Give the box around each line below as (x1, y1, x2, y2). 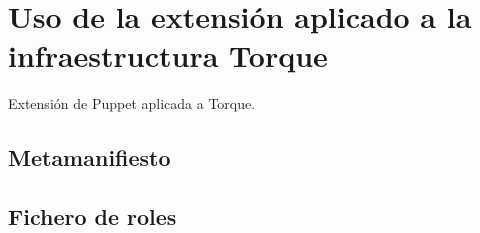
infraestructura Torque (8, 35, 328, 76)
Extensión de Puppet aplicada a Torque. (8, 93, 256, 114)
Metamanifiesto (8, 142, 171, 173)
